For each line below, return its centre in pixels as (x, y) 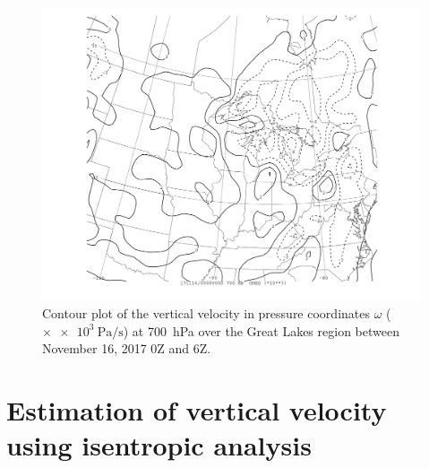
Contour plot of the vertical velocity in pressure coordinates (206, 313)
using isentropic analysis (159, 445)
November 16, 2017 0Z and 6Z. (127, 348)
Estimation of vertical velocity (197, 410)
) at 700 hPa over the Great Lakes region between (261, 330)
